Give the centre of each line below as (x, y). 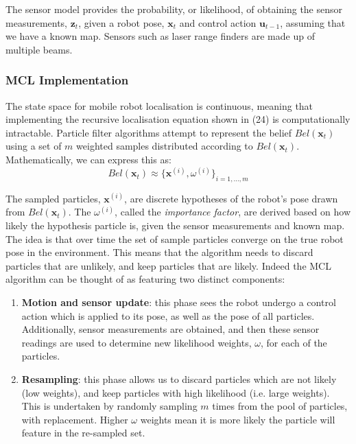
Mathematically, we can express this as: (88, 159)
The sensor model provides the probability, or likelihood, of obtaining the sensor (174, 9)
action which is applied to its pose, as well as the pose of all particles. (168, 315)
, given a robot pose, (121, 22)
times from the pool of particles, (280, 406)
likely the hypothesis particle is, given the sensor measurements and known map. (175, 225)
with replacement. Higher (75, 419)
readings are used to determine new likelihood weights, (137, 342)
